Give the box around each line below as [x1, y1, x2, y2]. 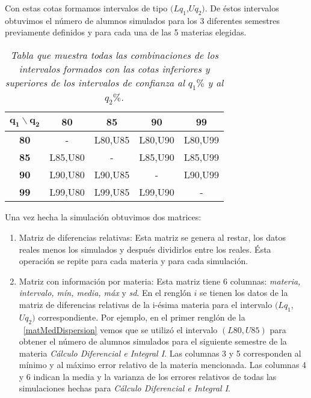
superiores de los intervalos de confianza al [5, 75, 185, 89]
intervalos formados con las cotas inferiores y [19, 61, 210, 76]
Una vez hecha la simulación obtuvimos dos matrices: [5, 211, 202, 223]
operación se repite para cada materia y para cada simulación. [19, 255, 248, 267]
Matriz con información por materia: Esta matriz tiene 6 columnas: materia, [19, 274, 301, 287]
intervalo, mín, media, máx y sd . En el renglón [19, 286, 191, 299]
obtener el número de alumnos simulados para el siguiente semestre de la [19, 335, 287, 348]
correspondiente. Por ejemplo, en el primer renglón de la [38, 310, 245, 323]
